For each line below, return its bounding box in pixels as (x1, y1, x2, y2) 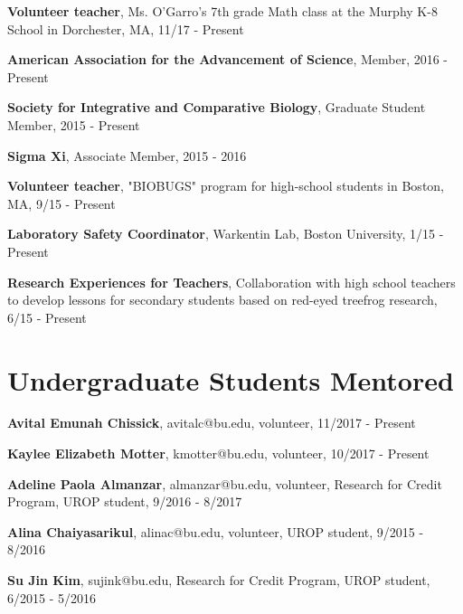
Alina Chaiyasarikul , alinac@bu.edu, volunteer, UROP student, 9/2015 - (7, 522, 424, 541)
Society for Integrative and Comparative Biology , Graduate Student (7, 98, 426, 117)
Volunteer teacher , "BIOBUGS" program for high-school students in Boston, (7, 176, 445, 195)
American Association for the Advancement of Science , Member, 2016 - (7, 50, 449, 69)
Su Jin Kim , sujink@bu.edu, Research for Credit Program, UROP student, (7, 571, 430, 589)
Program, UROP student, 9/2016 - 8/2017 (7, 492, 242, 511)
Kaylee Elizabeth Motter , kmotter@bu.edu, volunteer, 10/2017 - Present (7, 444, 430, 463)
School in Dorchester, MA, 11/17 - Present (7, 19, 244, 38)
